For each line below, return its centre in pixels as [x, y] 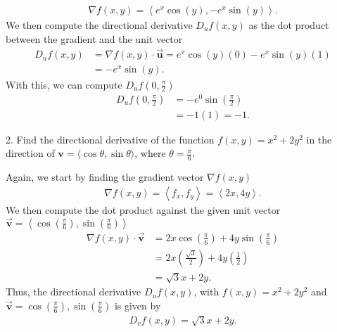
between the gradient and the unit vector [94, 38]
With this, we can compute [64, 84]
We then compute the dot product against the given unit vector [143, 209]
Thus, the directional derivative [74, 292]
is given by [138, 305]
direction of [30, 153]
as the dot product [289, 25]
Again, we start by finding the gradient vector [105, 177]
